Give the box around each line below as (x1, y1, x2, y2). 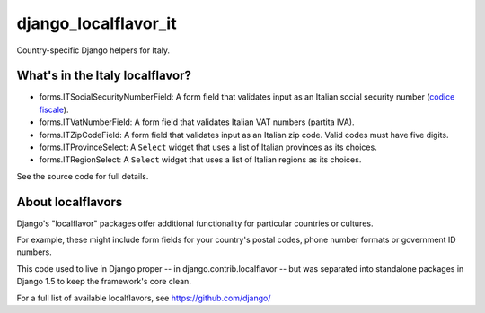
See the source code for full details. (16, 170, 149, 181)
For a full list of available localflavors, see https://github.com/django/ (16, 292, 271, 303)
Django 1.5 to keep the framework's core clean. (16, 276, 192, 287)
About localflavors (16, 194, 123, 210)
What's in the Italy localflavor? (16, 68, 192, 83)
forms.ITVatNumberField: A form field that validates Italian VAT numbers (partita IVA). (39, 117, 355, 127)
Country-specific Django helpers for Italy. (16, 45, 171, 56)
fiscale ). (39, 104, 69, 115)
